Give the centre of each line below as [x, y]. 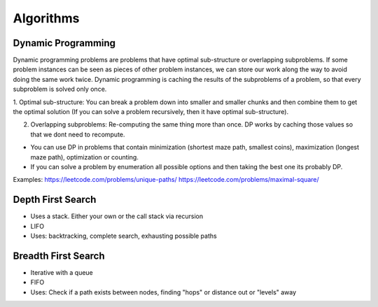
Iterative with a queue [62, 272]
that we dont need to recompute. [78, 134]
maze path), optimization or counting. [85, 157]
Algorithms [46, 18]
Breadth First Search [59, 256]
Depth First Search [55, 200]
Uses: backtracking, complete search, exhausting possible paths [124, 236]
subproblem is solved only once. [60, 89]
